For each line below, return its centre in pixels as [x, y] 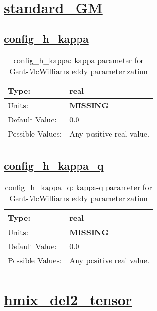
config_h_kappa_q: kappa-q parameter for [78, 187]
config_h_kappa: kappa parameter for [78, 60]
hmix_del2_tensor [68, 299]
